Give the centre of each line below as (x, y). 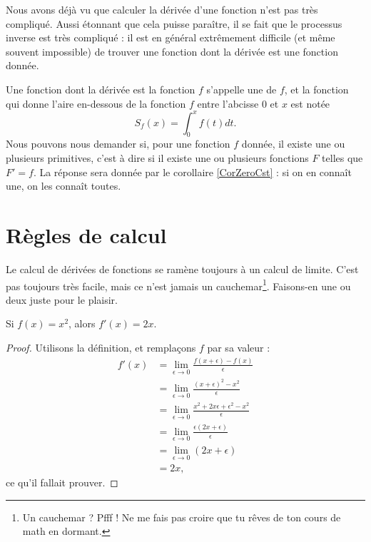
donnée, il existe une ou (293, 144)
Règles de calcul (86, 235)
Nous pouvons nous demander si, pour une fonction (118, 144)
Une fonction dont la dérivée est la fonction (101, 89)
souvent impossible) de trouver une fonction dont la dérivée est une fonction (172, 51)
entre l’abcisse (228, 103)
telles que (342, 158)
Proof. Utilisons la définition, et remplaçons (101, 347)
